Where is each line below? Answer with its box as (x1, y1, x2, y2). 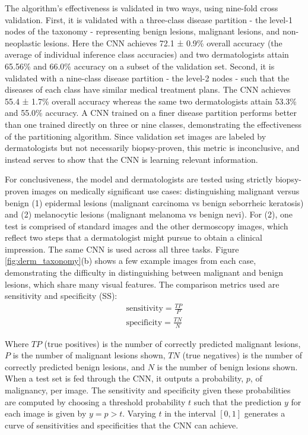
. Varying (122, 407, 156, 420)
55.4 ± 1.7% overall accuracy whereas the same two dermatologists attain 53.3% (5, 94, 297, 107)
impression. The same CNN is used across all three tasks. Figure (5, 242, 239, 255)
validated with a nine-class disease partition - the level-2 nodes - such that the (5, 71, 290, 84)
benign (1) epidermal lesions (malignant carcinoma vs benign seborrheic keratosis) (5, 196, 304, 209)
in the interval (164, 407, 216, 420)
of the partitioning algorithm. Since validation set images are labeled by (5, 130, 266, 142)
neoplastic (5, 36, 41, 49)
